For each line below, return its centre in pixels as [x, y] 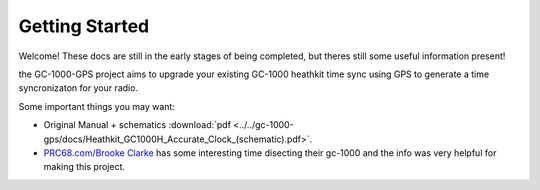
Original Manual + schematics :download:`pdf [137, 125]
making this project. [84, 167]
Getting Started [84, 26]
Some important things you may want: [96, 106]
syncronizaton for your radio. [78, 88]
